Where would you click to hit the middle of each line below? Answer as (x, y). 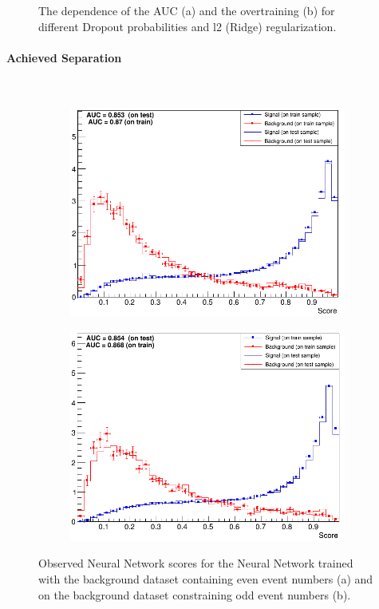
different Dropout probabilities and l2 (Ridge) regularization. (188, 26)
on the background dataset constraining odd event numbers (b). (195, 594)
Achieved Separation (64, 57)
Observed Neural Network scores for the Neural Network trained (196, 563)
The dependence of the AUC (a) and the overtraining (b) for (187, 10)
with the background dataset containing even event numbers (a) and (206, 579)
